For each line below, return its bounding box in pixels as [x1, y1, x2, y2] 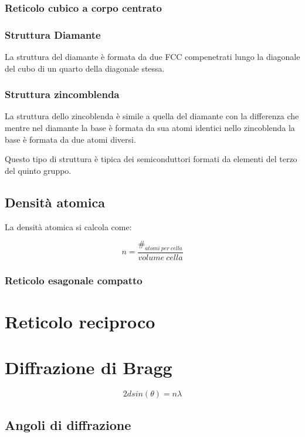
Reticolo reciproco [5, 310, 155, 334]
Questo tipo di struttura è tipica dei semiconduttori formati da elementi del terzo [5, 153, 297, 165]
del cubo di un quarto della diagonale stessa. [5, 62, 165, 74]
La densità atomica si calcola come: [5, 220, 132, 233]
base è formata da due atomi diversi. [5, 133, 136, 145]
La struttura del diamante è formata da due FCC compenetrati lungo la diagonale [5, 51, 300, 63]
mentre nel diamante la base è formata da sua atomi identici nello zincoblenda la [5, 122, 295, 134]
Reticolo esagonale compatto [5, 273, 143, 287]
